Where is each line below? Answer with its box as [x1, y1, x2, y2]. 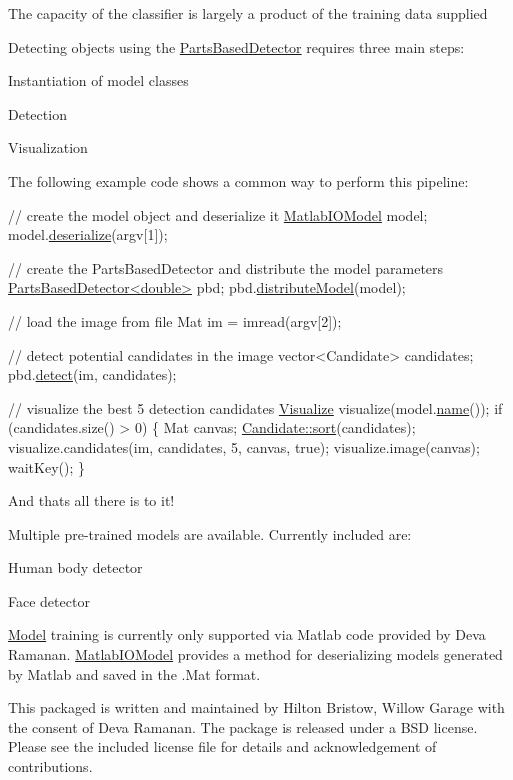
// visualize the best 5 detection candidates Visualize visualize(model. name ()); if [8, 397, 503, 418]
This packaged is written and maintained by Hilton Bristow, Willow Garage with [8, 697, 505, 718]
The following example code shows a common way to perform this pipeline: [8, 170, 469, 191]
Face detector [8, 590, 90, 611]
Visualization [8, 137, 88, 158]
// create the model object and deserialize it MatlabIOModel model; [8, 204, 428, 225]
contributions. [8, 756, 93, 777]
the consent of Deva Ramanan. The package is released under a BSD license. [8, 716, 478, 737]
